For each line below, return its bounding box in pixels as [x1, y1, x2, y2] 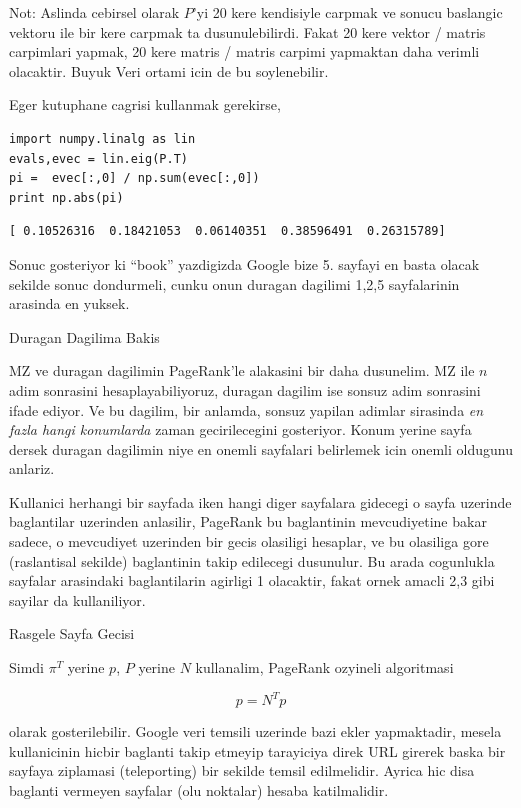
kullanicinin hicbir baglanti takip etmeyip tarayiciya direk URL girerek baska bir [9, 740, 506, 761]
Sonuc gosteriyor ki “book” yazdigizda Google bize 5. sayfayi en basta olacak [9, 253, 480, 274]
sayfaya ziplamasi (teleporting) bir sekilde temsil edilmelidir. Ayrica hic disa [9, 760, 475, 781]
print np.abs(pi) [9, 190, 124, 205]
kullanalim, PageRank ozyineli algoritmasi [195, 657, 454, 678]
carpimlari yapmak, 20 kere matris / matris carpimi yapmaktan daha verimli [9, 41, 480, 62]
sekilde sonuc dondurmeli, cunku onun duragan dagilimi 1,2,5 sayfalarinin [9, 273, 460, 294]
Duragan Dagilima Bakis [9, 326, 160, 347]
